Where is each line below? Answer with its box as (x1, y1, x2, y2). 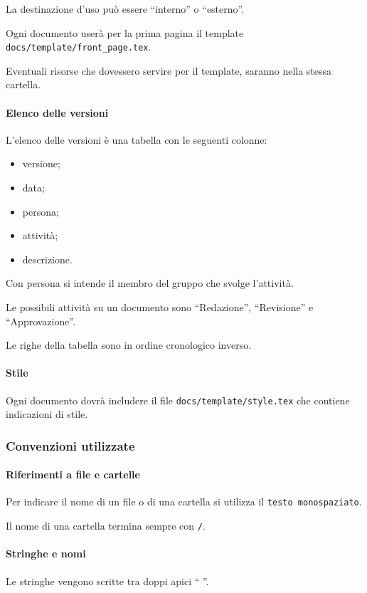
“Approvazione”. (6, 313, 76, 328)
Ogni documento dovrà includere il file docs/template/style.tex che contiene (6, 392, 350, 407)
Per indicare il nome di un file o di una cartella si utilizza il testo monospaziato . (6, 494, 362, 509)
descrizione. (22, 251, 73, 266)
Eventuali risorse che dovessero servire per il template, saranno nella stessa (6, 63, 332, 78)
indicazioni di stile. (6, 406, 88, 421)
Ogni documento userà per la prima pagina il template (6, 25, 244, 40)
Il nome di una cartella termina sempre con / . (6, 518, 206, 533)
